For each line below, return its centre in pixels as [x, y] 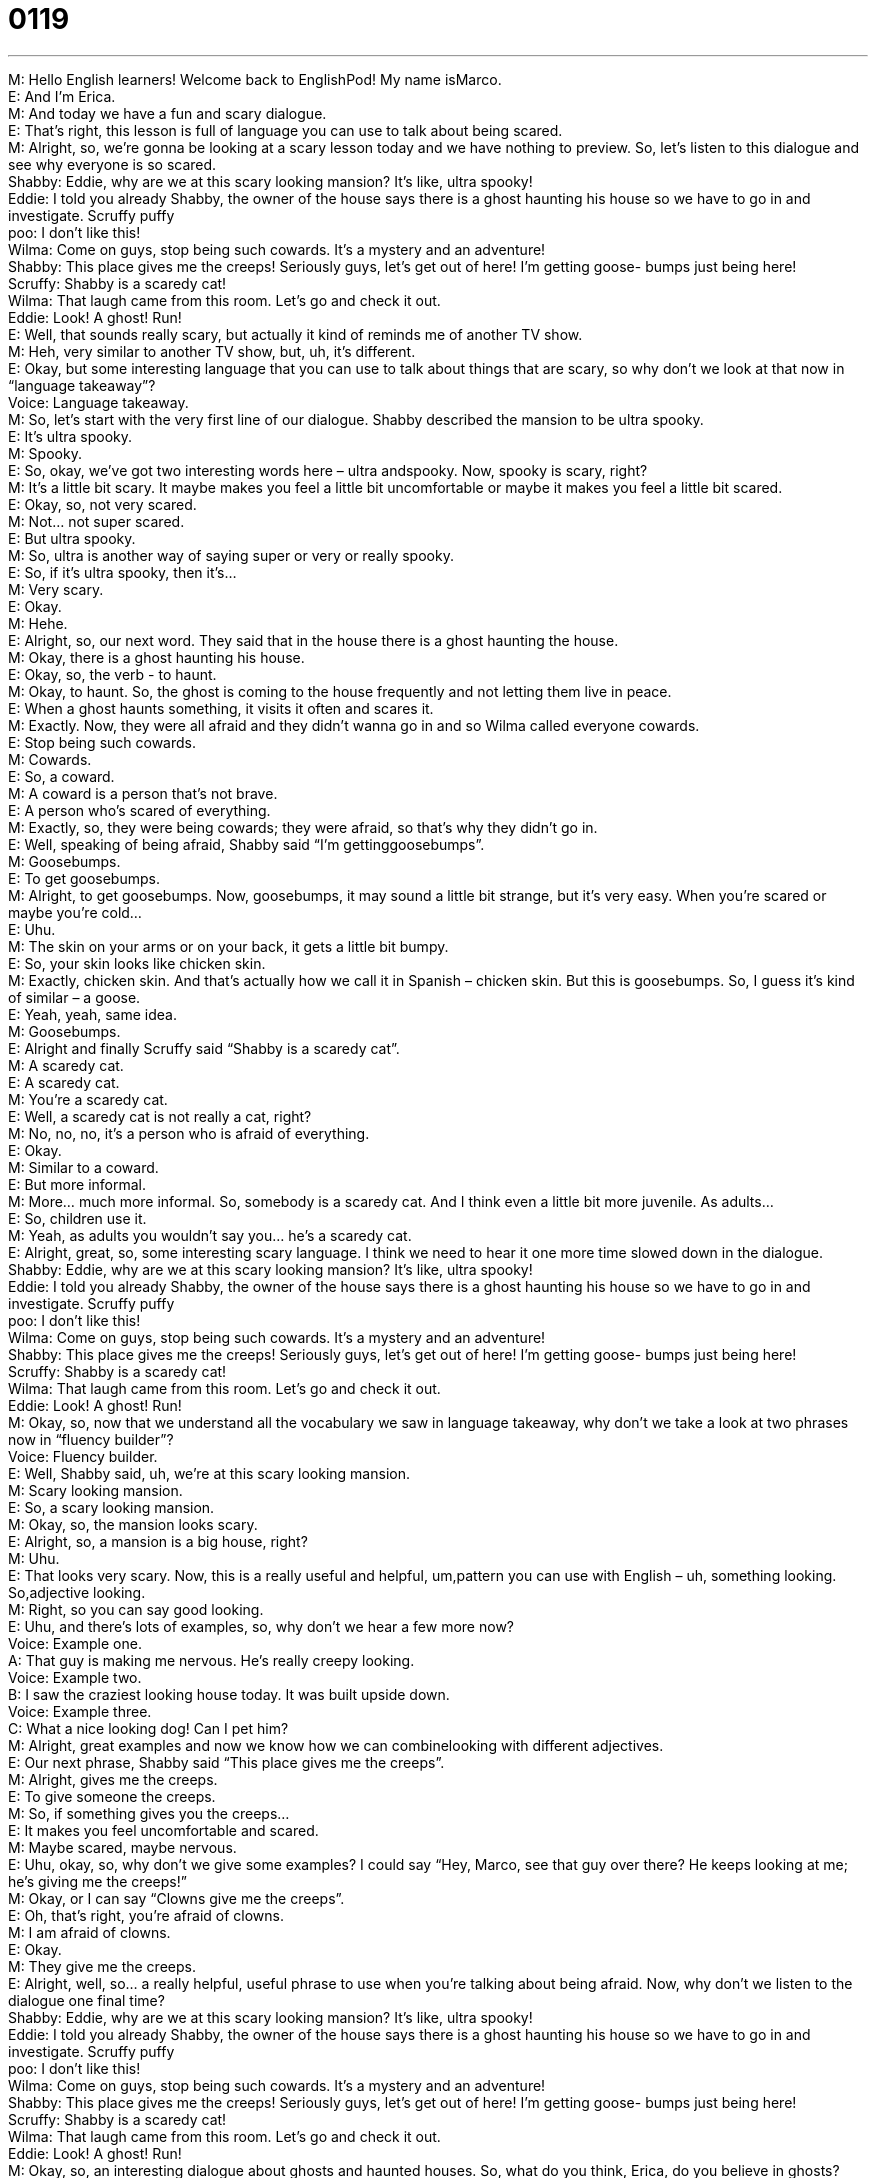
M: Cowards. [50, 759]
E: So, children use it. [77, 1218]
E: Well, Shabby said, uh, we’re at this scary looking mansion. [209, 1473]
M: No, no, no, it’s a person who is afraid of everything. [189, 1133]
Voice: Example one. [75, 1643]
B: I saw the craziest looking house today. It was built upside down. [229, 1694]
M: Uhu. [34, 1558]
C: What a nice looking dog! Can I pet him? [148, 1728]
